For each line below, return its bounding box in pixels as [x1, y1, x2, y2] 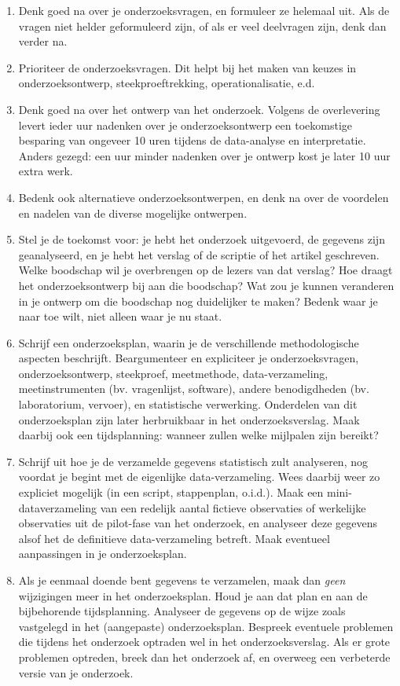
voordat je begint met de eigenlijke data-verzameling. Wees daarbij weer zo [18, 468, 380, 485]
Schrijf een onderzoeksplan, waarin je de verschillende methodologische [18, 334, 359, 350]
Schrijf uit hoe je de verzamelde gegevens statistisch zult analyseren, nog [18, 453, 368, 469]
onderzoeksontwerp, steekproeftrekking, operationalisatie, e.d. [18, 75, 315, 91]
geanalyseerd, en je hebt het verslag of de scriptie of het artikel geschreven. [18, 246, 380, 262]
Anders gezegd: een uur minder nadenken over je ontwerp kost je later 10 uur [18, 147, 391, 163]
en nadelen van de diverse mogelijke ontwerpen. [18, 204, 248, 221]
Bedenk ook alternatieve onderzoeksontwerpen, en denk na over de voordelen [18, 189, 389, 205]
